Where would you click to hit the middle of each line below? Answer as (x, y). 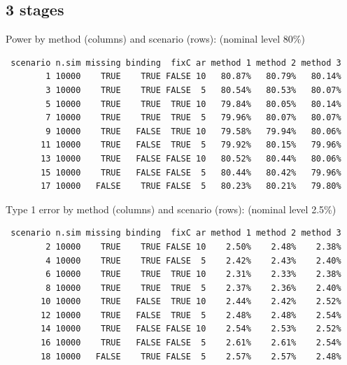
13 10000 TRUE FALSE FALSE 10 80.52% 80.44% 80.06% (191, 158)
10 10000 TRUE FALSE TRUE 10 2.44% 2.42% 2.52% (191, 302)
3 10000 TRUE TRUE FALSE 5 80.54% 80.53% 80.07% (193, 90)
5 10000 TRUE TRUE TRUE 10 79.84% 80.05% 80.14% (193, 104)
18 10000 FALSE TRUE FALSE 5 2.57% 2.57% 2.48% (191, 356)
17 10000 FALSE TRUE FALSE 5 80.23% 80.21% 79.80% (191, 186)
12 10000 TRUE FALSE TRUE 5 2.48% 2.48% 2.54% (191, 315)
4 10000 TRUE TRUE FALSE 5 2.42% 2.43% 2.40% (193, 260)
